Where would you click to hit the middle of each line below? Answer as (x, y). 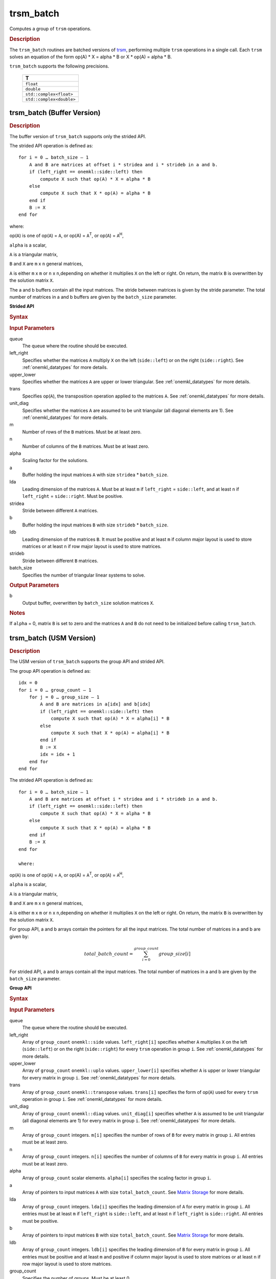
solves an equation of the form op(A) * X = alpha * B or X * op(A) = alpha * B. (91, 57)
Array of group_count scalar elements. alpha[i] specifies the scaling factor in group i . (117, 1178)
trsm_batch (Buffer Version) (55, 113)
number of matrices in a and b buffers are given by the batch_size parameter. (93, 297)
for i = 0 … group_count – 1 (55, 690)
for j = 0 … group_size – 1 (64, 697)
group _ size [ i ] (175, 954)
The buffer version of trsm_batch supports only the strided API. (78, 136)
